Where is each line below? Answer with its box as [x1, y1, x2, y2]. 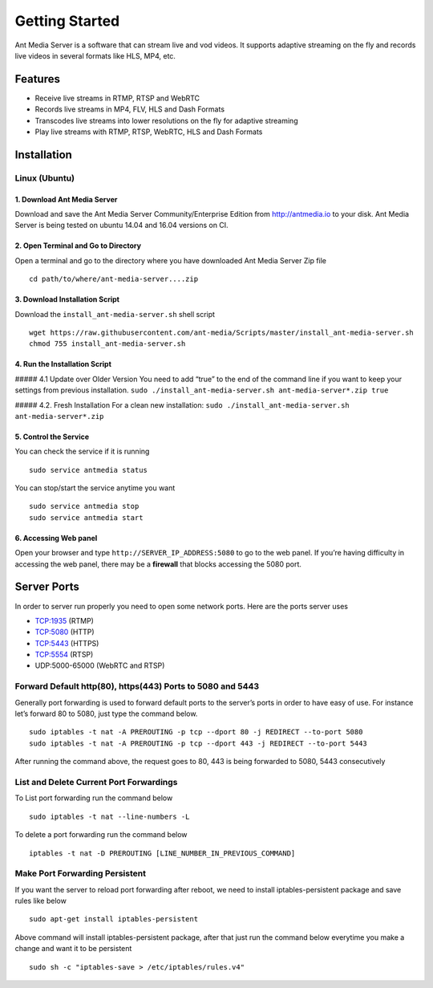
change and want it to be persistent [14, 944, 132, 953]
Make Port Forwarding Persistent [14, 868, 146, 879]
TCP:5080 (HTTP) [34, 627, 95, 637]
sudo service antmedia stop [29, 502, 140, 511]
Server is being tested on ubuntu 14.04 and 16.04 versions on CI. [14, 221, 229, 230]
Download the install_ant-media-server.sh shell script [14, 309, 216, 319]
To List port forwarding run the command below [14, 793, 173, 803]
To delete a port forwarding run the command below [14, 830, 188, 840]
